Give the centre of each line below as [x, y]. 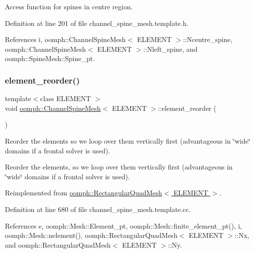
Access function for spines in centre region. [69, 6]
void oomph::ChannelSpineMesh [53, 108]
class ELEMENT [65, 98]
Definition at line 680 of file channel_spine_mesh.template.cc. [98, 209]
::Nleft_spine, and [170, 49]
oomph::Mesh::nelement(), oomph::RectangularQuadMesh [91, 235]
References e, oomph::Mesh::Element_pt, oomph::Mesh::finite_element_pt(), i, [124, 225]
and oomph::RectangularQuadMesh [58, 244]
